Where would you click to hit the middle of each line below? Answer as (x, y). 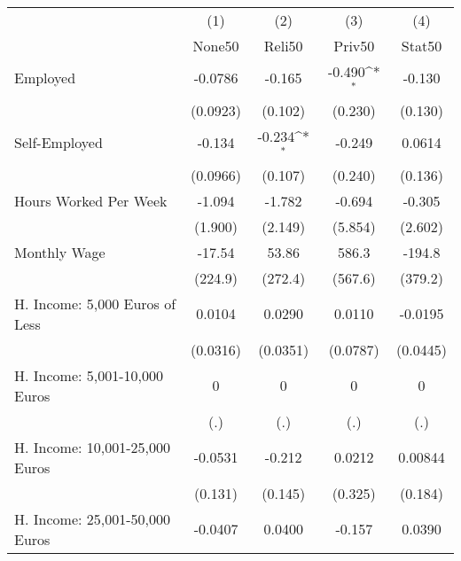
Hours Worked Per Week (91, 200)
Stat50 (422, 46)
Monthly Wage (60, 252)
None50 (216, 46)
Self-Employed (59, 143)
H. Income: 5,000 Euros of (95, 303)
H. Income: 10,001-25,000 (92, 447)
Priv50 (354, 46)
